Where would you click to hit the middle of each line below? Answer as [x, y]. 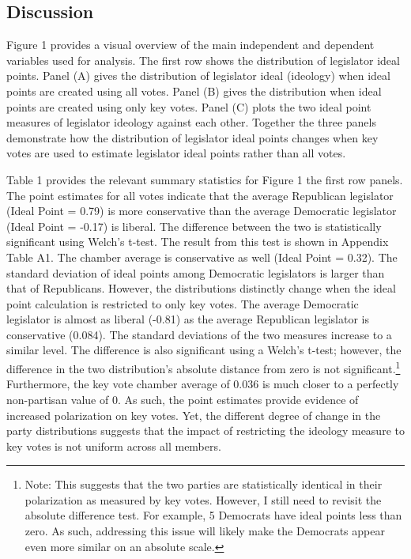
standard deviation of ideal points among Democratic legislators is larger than [196, 272]
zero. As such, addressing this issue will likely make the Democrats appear [205, 531]
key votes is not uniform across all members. [114, 446]
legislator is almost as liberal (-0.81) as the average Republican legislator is [188, 319]
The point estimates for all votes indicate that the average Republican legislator [200, 195]
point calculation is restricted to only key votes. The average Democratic [183, 303]
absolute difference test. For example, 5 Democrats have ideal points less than [213, 515]
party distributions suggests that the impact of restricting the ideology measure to [205, 431]
